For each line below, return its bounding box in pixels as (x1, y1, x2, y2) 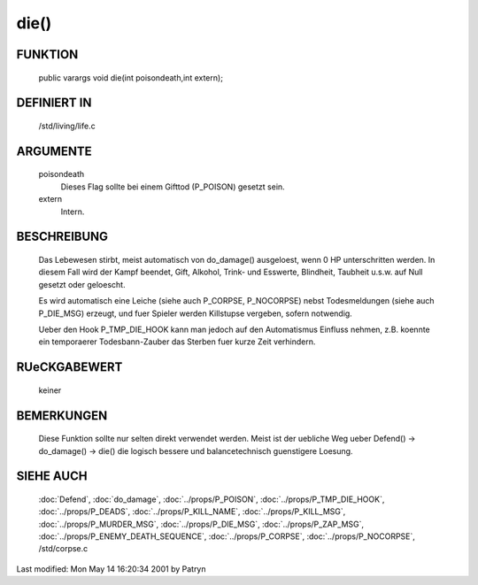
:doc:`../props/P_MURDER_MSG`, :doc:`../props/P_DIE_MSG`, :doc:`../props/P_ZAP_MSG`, (38, 519, 365, 529)
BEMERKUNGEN (16, 408, 108, 423)
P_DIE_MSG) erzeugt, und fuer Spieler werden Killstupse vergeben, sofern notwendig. (38, 308, 353, 319)
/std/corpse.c (38, 543, 89, 554)
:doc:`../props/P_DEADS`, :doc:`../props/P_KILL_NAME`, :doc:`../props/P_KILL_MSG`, (38, 506, 346, 517)
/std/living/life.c (38, 120, 96, 131)
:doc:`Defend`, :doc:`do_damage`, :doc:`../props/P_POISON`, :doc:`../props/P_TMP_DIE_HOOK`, (38, 494, 385, 504)
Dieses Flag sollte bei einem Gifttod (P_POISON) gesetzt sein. (60, 181, 285, 192)
